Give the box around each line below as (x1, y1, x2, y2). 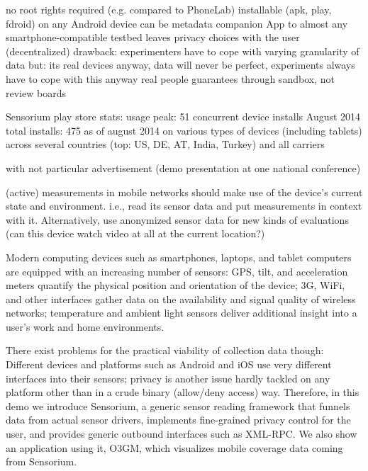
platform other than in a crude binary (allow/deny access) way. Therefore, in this (6, 385, 359, 399)
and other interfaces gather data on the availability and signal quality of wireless (6, 291, 356, 306)
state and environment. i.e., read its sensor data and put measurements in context (6, 198, 362, 213)
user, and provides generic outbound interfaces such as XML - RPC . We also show (6, 426, 357, 441)
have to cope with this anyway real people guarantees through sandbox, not (6, 71, 335, 86)
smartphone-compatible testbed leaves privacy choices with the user (6, 30, 300, 45)
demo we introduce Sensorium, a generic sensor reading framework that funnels (6, 398, 350, 413)
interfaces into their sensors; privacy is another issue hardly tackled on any (6, 370, 330, 385)
